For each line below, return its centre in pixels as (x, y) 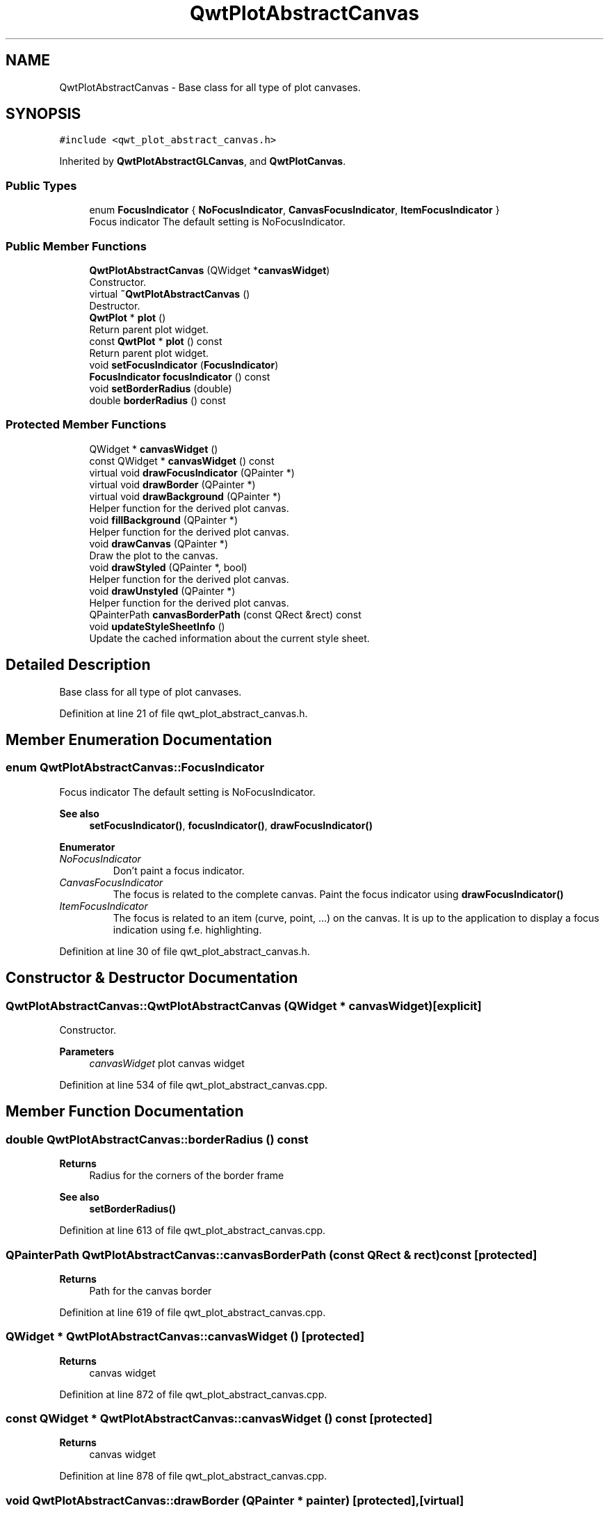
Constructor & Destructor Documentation (152, 978)
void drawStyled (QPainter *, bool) (168, 567)
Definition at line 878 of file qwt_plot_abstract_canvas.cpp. (193, 1476)
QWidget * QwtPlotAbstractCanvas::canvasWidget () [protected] (185, 1337)
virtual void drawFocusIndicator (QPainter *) (192, 472)
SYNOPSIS (43, 114)
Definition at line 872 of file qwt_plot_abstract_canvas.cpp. (193, 1394)
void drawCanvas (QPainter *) (159, 543)
